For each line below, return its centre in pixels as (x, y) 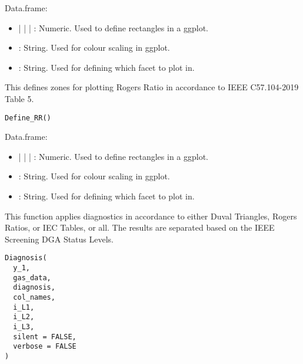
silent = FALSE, (45, 337)
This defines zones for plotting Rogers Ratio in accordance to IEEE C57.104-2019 (152, 87)
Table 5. (19, 98)
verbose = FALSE (45, 347)
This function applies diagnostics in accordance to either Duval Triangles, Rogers (151, 216)
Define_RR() (28, 118)
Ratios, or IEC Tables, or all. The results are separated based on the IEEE (140, 227)
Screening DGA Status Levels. (59, 239)
